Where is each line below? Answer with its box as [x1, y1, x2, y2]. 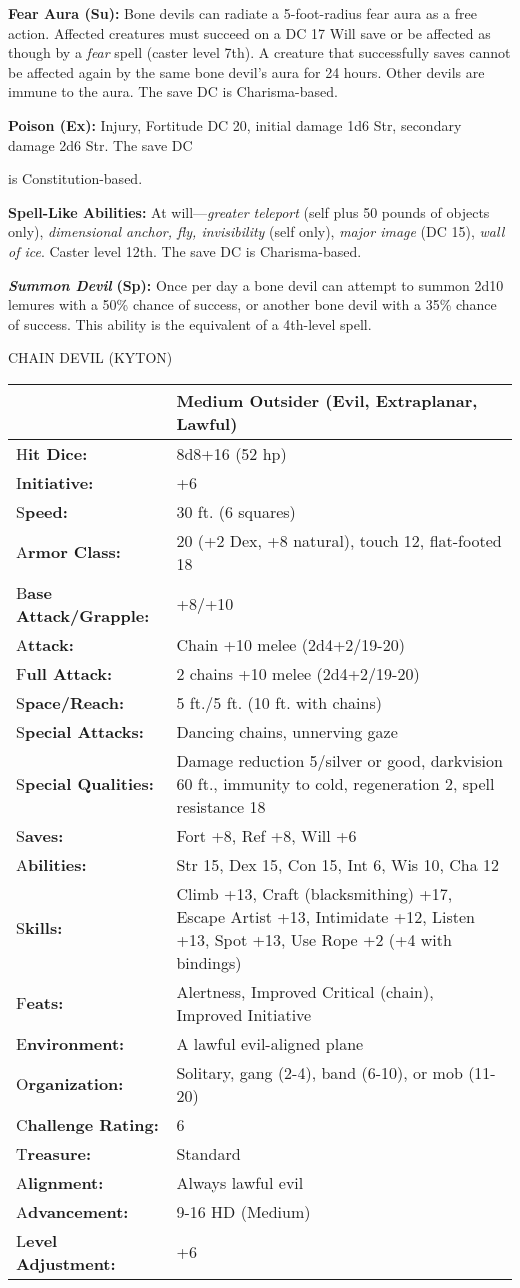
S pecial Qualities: [16, 771, 154, 795]
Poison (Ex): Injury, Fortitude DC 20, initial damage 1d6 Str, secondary [8, 114, 462, 135]
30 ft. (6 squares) [176, 499, 296, 523]
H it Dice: [16, 441, 88, 465]
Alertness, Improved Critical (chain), [176, 979, 434, 1003]
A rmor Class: [16, 540, 121, 564]
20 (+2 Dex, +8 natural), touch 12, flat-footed [176, 528, 502, 552]
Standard [176, 1141, 241, 1165]
